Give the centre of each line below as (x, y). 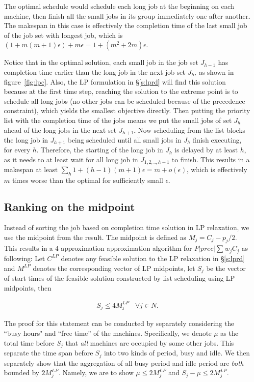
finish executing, (217, 139)
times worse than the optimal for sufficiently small (88, 180)
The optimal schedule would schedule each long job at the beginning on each (119, 6)
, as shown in (214, 72)
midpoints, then (28, 287)
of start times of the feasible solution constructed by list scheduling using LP (119, 278)
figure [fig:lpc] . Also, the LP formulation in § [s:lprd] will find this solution (115, 81)
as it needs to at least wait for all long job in (71, 160)
